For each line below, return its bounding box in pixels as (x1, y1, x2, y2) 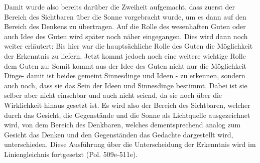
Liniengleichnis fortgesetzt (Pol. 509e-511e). (4, 148, 138, 159)
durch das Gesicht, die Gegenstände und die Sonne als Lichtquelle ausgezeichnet (4, 109, 250, 120)
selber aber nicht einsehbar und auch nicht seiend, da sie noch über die (4, 90, 222, 100)
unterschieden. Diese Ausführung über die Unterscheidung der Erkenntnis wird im (4, 139, 256, 149)
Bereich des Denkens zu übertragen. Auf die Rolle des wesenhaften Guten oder (4, 21, 246, 32)
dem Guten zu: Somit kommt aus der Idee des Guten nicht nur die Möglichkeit (4, 60, 247, 71)
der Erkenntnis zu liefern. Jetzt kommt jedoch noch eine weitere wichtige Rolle (4, 50, 246, 61)
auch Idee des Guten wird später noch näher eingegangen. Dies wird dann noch (4, 31, 248, 41)
